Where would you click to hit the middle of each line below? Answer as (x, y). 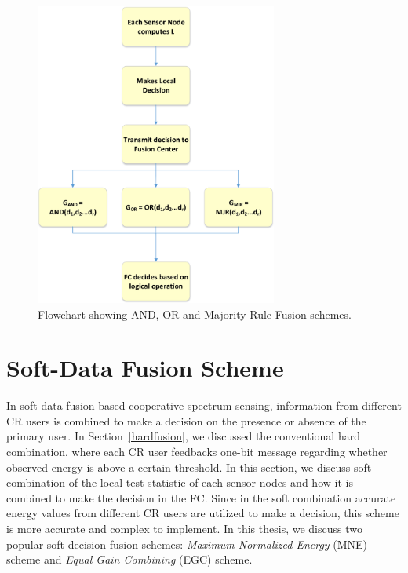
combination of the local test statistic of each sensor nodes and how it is (180, 482)
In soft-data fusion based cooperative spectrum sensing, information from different (204, 405)
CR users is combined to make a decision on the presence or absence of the (186, 420)
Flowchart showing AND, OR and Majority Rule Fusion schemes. (195, 314)
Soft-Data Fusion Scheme (145, 368)
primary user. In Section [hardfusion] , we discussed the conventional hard (183, 436)
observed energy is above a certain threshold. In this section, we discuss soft (189, 467)
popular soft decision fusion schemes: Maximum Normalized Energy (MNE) (187, 544)
